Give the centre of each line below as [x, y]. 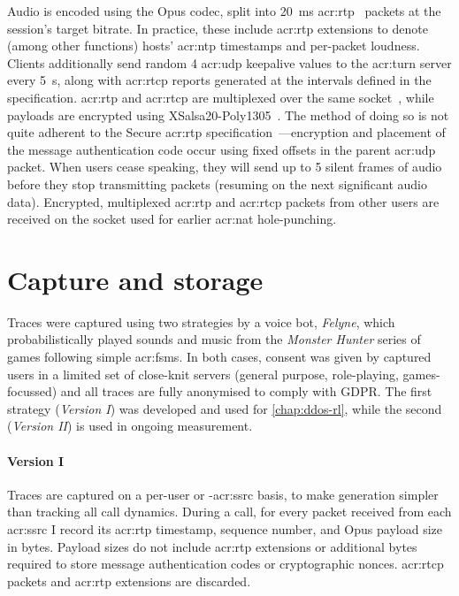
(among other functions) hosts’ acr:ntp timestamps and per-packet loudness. [214, 46]
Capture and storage [135, 279]
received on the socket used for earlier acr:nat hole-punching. [172, 219]
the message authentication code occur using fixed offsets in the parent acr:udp [222, 149]
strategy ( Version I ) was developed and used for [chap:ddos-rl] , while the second [225, 408]
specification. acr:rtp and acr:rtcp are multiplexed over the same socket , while [221, 97]
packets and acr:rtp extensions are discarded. [129, 581]
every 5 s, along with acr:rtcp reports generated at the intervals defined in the [219, 80]
